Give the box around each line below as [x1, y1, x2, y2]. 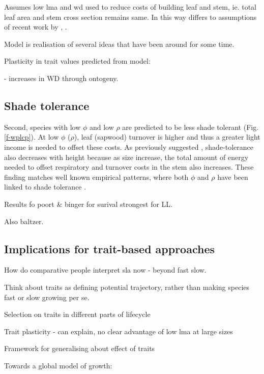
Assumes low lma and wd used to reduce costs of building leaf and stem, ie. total [4, 2, 256, 12]
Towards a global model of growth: [4, 360, 112, 370]
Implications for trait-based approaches [4, 241, 215, 256]
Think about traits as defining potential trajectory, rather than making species [4, 281, 250, 292]
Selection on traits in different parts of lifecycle [4, 309, 151, 319]
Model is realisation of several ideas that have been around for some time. [4, 38, 234, 49]
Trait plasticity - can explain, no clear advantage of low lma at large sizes [4, 326, 233, 336]
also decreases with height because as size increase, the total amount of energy [4, 151, 249, 162]
